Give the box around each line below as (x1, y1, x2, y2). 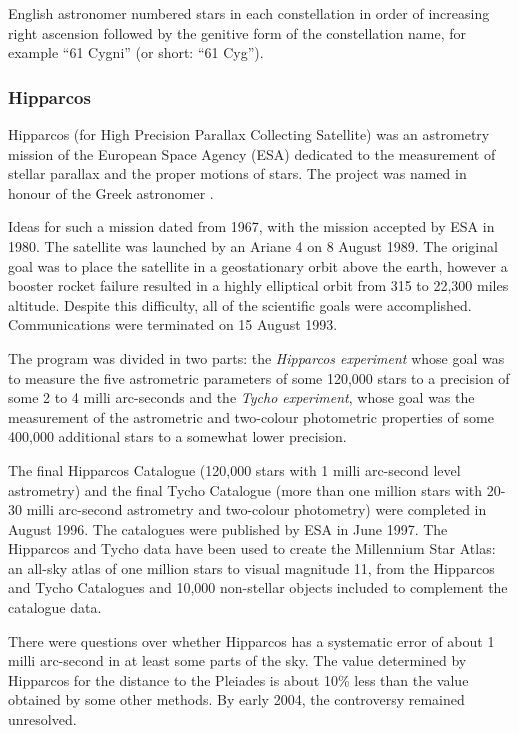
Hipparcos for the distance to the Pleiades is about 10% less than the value (8, 669, 469, 690)
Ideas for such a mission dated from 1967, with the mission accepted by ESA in (8, 216, 495, 237)
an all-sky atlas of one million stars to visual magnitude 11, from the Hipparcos (8, 557, 495, 578)
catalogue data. (8, 597, 102, 618)
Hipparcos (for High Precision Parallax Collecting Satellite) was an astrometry (8, 124, 490, 144)
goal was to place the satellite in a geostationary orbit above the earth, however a (8, 255, 508, 276)
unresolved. (8, 709, 77, 730)
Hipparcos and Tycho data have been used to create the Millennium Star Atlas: (8, 538, 496, 559)
